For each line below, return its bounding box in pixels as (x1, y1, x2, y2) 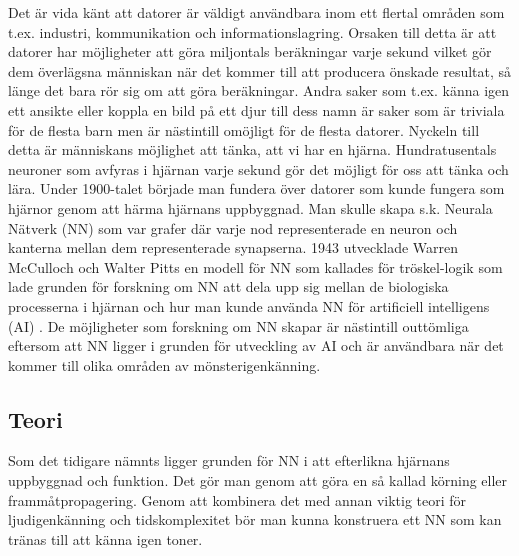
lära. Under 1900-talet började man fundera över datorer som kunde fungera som (8, 178, 505, 199)
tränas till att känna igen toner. (8, 528, 203, 549)
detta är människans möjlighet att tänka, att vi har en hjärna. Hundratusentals (8, 139, 497, 160)
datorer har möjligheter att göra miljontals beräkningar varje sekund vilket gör (8, 41, 492, 62)
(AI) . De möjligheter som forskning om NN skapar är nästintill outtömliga (8, 315, 469, 336)
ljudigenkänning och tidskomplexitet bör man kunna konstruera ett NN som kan (8, 509, 502, 530)
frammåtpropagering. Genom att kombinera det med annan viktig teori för (8, 489, 467, 510)
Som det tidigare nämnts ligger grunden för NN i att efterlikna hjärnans (8, 450, 450, 471)
